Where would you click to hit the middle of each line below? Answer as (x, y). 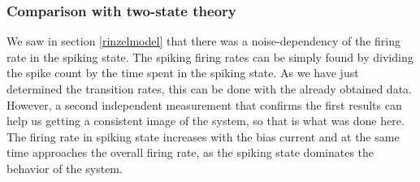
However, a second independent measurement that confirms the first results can (204, 104)
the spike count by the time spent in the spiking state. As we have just (183, 73)
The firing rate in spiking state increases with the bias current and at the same (203, 136)
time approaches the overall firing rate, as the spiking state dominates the (191, 152)
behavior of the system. (65, 168)
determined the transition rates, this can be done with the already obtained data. (209, 89)
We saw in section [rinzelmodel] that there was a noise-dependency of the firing (204, 41)
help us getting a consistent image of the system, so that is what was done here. (206, 121)
